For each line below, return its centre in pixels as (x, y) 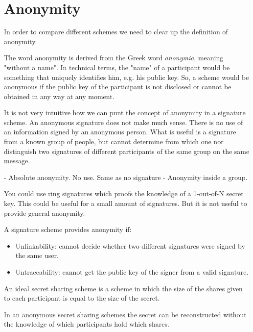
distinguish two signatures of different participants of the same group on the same (127, 151)
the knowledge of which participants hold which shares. (87, 324)
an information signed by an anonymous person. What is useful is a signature (120, 132)
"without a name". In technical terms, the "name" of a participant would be (117, 67)
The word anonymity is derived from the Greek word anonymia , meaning (114, 58)
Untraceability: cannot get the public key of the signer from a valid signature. (132, 272)
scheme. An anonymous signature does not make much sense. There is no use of (124, 122)
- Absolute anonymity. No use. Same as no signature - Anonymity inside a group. (126, 177)
